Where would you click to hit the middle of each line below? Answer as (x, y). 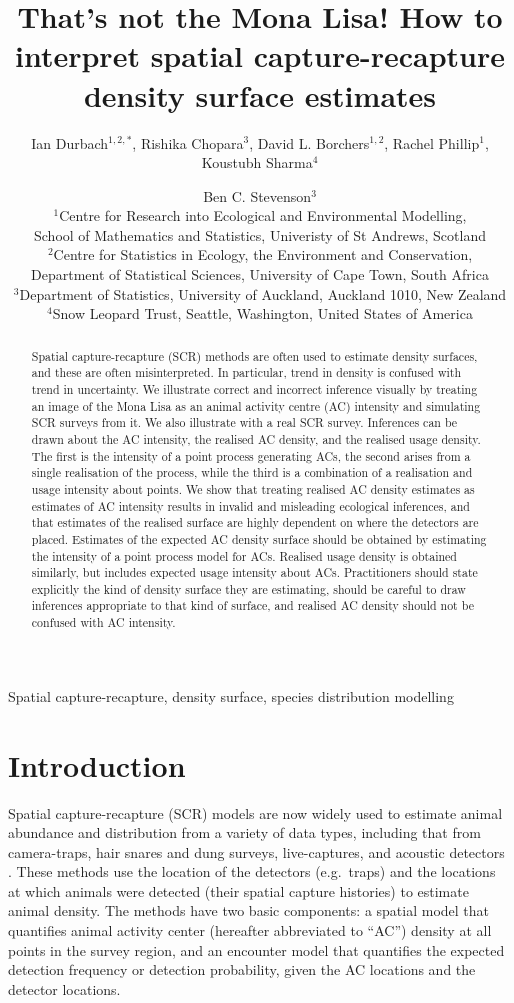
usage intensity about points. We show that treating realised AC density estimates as (253, 488)
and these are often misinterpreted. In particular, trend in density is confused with (246, 372)
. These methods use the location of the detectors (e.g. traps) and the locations (252, 871)
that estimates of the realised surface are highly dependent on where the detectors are (255, 522)
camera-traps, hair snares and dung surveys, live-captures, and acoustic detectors (256, 851)
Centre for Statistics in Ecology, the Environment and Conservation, (263, 254)
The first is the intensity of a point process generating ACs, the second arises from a (251, 455)
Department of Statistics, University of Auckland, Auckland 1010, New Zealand (263, 293)
